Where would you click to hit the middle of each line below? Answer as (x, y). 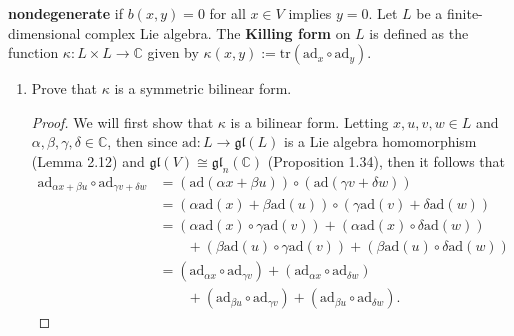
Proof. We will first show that (122, 121)
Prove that (64, 88)
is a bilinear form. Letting (309, 121)
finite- (465, 13)
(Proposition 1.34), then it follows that (386, 160)
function (33, 52)
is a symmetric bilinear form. (203, 88)
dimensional (44, 32)
